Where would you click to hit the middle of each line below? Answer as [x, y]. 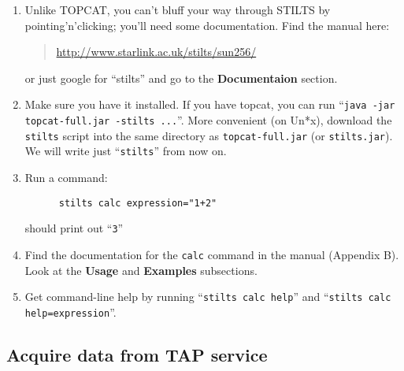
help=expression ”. [70, 312]
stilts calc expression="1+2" [138, 203]
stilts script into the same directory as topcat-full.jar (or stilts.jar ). [209, 135]
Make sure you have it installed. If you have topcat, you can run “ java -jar [210, 104]
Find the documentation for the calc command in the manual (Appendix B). [212, 254]
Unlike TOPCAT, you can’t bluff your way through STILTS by [178, 9]
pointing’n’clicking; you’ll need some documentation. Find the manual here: [207, 25]
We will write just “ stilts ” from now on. [126, 151]
